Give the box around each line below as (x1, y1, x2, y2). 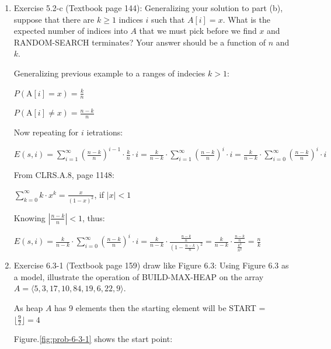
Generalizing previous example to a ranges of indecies (13, 67, 205, 79)
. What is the (222, 13, 270, 25)
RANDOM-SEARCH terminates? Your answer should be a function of (13, 36, 266, 48)
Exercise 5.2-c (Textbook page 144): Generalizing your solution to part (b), (13, 2, 283, 13)
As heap (13, 301, 43, 313)
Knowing (13, 211, 46, 224)
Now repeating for (13, 126, 79, 138)
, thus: (82, 211, 105, 224)
